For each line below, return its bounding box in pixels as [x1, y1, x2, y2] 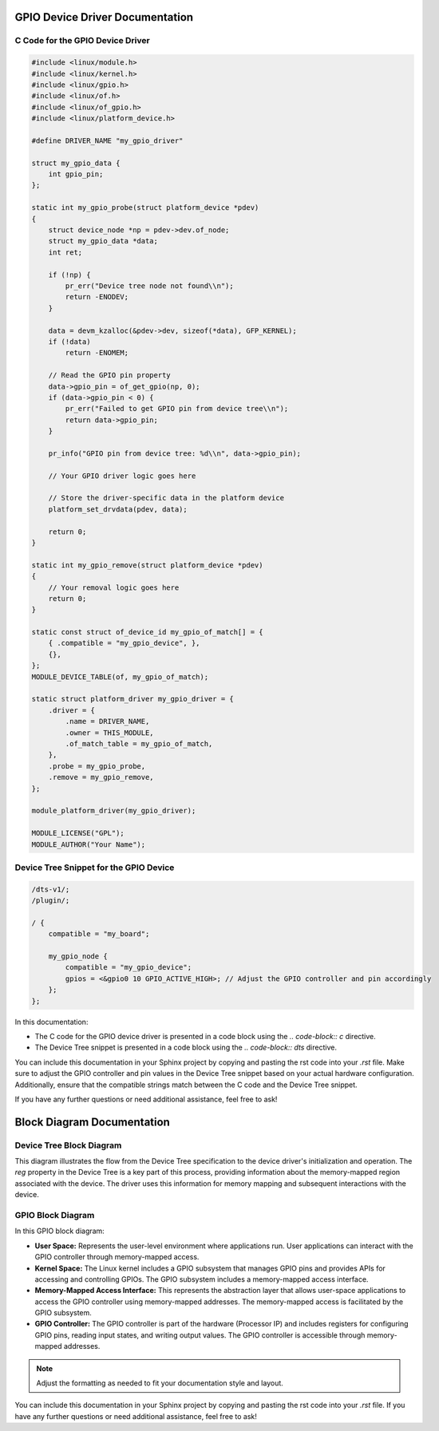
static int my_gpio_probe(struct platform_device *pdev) [31, 204, 259, 212]
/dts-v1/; [31, 884, 70, 894]
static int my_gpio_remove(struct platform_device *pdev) [31, 560, 263, 570]
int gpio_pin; [48, 170, 104, 179]
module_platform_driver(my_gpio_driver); [31, 806, 196, 816]
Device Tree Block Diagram [14, 1140, 122, 1151]
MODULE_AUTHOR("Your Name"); [31, 840, 146, 849]
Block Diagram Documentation [14, 1115, 171, 1129]
